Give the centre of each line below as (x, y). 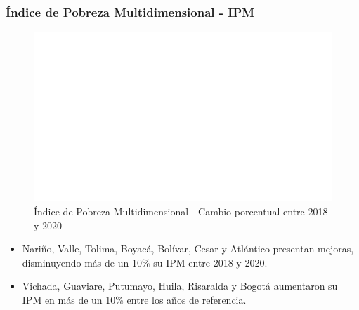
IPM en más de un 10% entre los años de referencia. (134, 299)
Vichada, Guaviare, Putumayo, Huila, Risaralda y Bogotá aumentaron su (180, 286)
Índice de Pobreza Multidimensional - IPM (130, 12)
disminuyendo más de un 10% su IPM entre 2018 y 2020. (145, 262)
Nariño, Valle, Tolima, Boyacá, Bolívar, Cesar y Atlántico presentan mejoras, (188, 249)
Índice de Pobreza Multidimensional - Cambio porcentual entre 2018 (181, 211)
